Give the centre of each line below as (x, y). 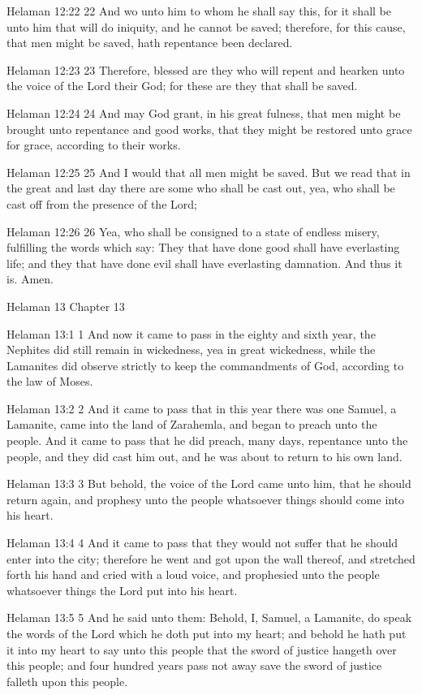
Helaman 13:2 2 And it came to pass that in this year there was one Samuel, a (202, 408)
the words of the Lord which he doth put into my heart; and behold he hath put (207, 633)
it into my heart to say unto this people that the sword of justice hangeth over (202, 649)
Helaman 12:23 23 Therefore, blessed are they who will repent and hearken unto (206, 69)
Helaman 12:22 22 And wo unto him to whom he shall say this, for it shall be (199, 11)
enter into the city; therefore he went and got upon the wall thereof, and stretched (211, 558)
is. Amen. (30, 279)
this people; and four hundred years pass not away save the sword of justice (194, 665)
